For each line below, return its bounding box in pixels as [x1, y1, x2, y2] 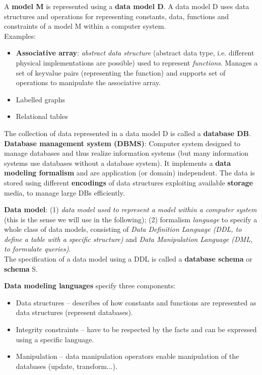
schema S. [4, 263, 38, 274]
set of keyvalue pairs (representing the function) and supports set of [16, 67, 226, 78]
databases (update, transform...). [16, 360, 117, 371]
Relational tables [16, 111, 68, 121]
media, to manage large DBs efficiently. [4, 187, 125, 198]
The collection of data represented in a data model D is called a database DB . [4, 128, 251, 138]
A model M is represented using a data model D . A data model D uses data [4, 1, 249, 11]
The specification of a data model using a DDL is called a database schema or [4, 254, 252, 264]
